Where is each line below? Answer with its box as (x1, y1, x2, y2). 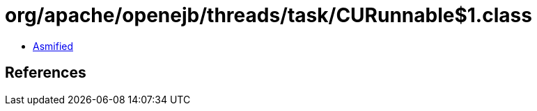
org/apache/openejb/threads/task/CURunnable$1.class (5, 3, 532, 27)
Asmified (33, 40, 74, 52)
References (5, 64, 86, 82)
